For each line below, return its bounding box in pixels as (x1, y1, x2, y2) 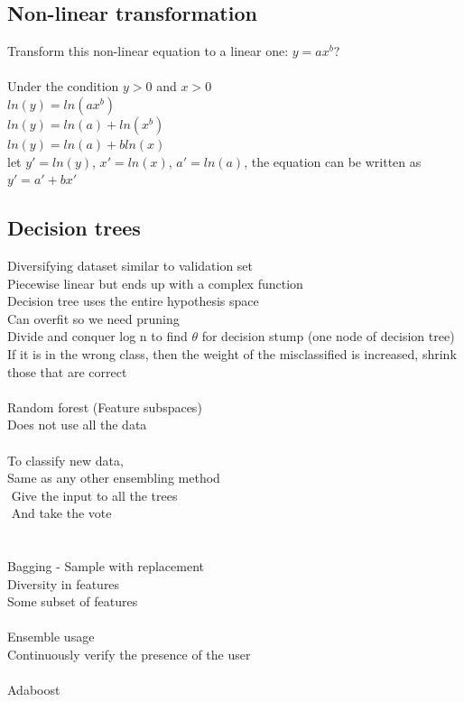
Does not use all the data (7, 415, 147, 434)
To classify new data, (7, 450, 124, 469)
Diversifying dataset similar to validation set (7, 255, 254, 274)
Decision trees (7, 214, 141, 242)
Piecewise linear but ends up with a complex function (7, 273, 303, 292)
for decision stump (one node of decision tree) (201, 327, 455, 346)
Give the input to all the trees (11, 485, 178, 504)
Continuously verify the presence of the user (7, 645, 251, 664)
